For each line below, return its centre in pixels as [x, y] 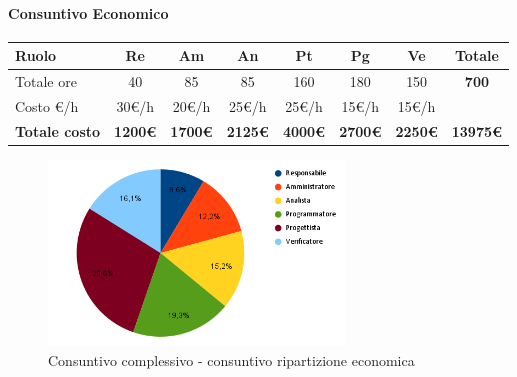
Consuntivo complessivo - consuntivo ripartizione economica [231, 359]
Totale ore [46, 81]
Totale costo [58, 130]
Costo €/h [47, 105]
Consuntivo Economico [88, 12]
